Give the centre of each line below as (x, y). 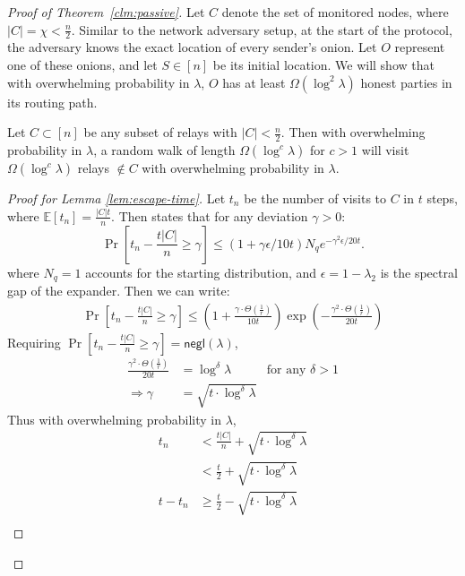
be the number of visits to (315, 198)
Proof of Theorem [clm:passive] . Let (106, 12)
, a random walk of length (164, 150)
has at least (254, 82)
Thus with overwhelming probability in (114, 419)
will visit (385, 150)
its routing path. (52, 102)
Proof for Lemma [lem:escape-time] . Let (116, 198)
